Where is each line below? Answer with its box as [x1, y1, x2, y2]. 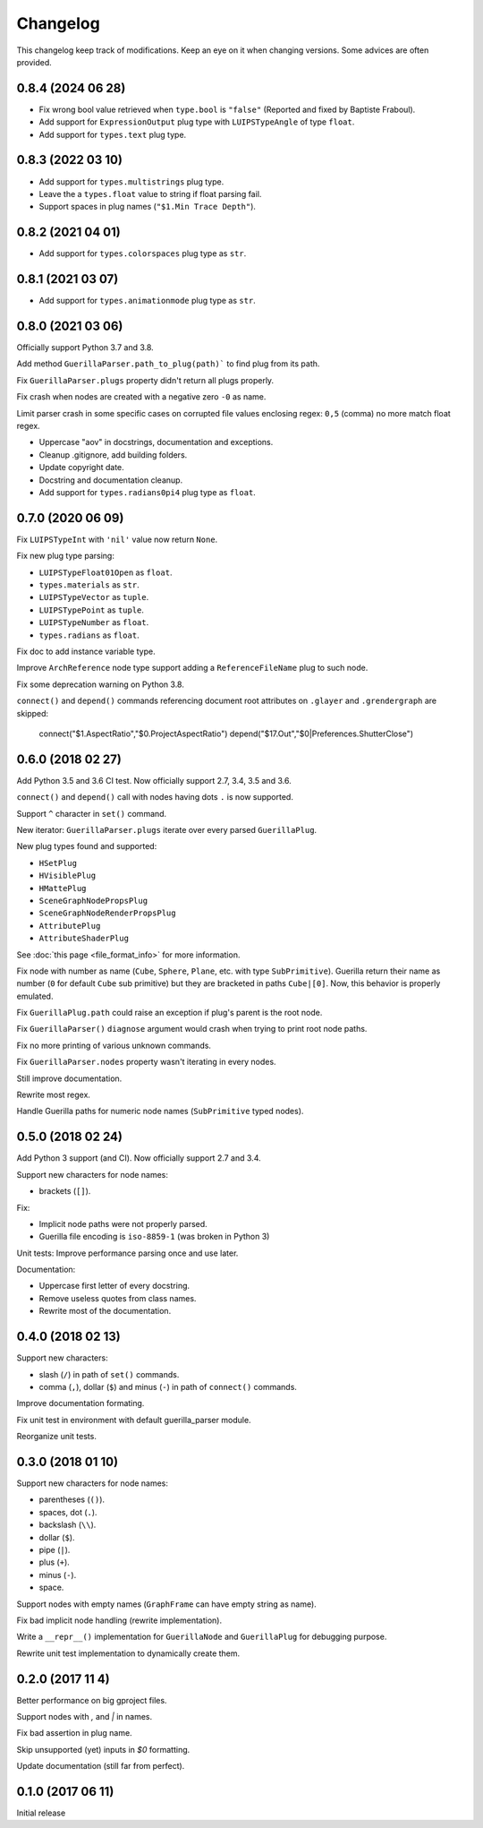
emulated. [16, 991, 54, 1001]
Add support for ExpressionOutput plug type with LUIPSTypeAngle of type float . [38, 116, 355, 127]
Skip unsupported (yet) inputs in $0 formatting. [16, 1744, 191, 1755]
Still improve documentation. [16, 1073, 123, 1084]
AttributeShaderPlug [38, 933, 130, 944]
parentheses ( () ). [38, 1494, 106, 1505]
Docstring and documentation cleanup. [38, 475, 183, 485]
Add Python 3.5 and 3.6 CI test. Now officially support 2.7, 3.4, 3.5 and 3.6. [16, 775, 292, 785]
